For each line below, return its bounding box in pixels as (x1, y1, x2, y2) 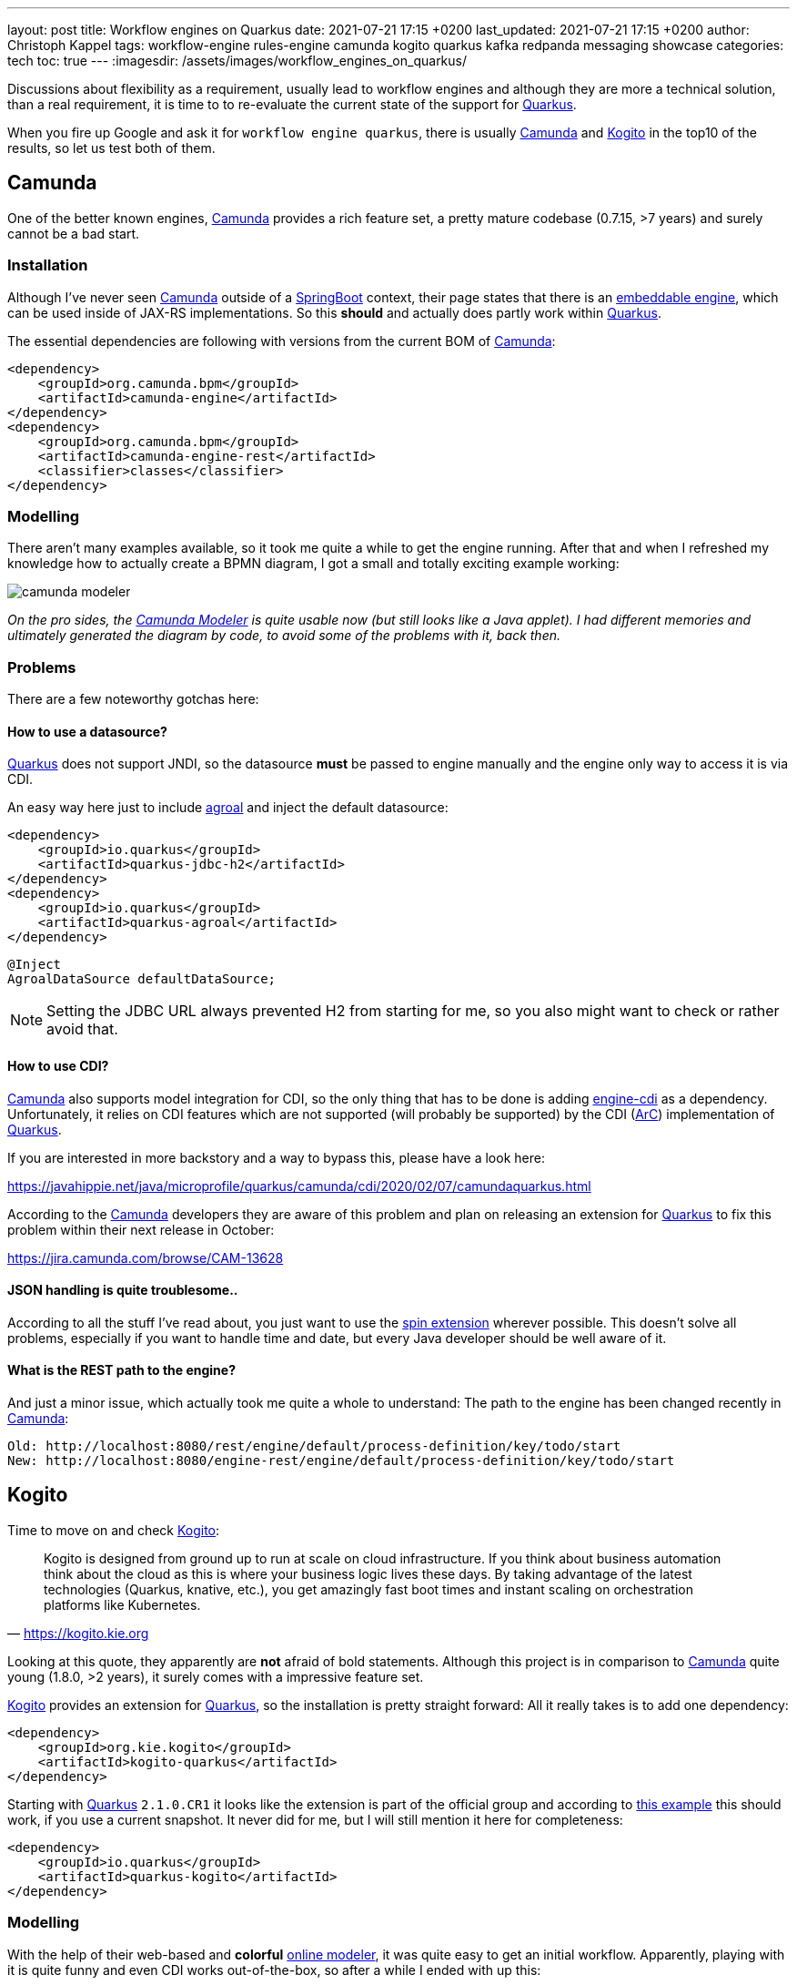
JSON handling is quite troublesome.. (7, 1282, 238, 1298)
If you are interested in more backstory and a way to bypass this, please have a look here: (7, 1149, 545, 1166)
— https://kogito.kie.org (7, 1624, 149, 1641)
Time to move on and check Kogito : (7, 1522, 220, 1538)
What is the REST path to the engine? (7, 1362, 237, 1379)
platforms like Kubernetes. (44, 1596, 201, 1613)
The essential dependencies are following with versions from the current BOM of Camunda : (7, 332, 556, 349)
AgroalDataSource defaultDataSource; (7, 972, 277, 987)
